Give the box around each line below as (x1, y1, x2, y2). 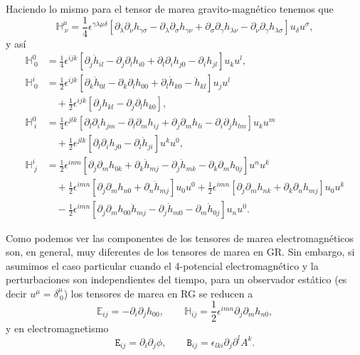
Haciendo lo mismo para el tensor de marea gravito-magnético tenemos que (6, 1, 334, 16)
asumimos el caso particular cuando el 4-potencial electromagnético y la (6, 258, 319, 273)
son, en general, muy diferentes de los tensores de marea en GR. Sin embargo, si (6, 244, 355, 259)
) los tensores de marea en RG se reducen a (63, 285, 253, 300)
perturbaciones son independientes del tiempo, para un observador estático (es (6, 272, 347, 287)
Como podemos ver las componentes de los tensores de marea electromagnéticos (6, 230, 354, 245)
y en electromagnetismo (6, 320, 109, 335)
